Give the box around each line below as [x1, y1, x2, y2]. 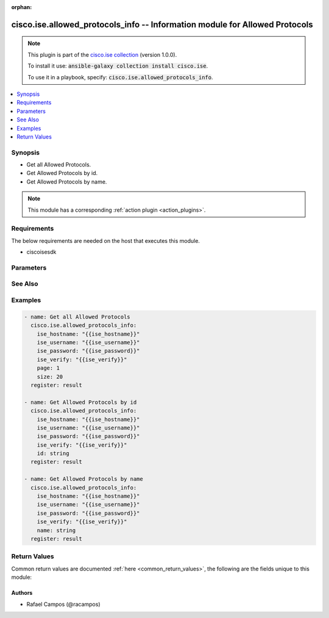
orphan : [11, 4, 32, 10]
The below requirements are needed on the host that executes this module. [11, 237, 200, 244]
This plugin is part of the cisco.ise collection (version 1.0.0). [27, 51, 177, 58]
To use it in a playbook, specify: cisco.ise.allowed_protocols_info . [27, 73, 213, 81]
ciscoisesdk [26, 248, 57, 256]
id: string [37, 450, 69, 457]
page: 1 [37, 365, 60, 372]
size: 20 [37, 373, 63, 380]
